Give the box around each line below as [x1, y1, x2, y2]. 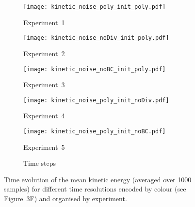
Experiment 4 [23, 111, 65, 121]
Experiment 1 [23, 17, 65, 27]
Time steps [23, 158, 56, 168]
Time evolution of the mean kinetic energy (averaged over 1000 [4, 174, 192, 184]
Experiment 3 [23, 80, 65, 90]
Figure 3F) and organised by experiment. [4, 193, 127, 204]
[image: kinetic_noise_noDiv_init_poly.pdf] [23, 34, 169, 42]
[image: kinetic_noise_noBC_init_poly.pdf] [23, 65, 166, 73]
